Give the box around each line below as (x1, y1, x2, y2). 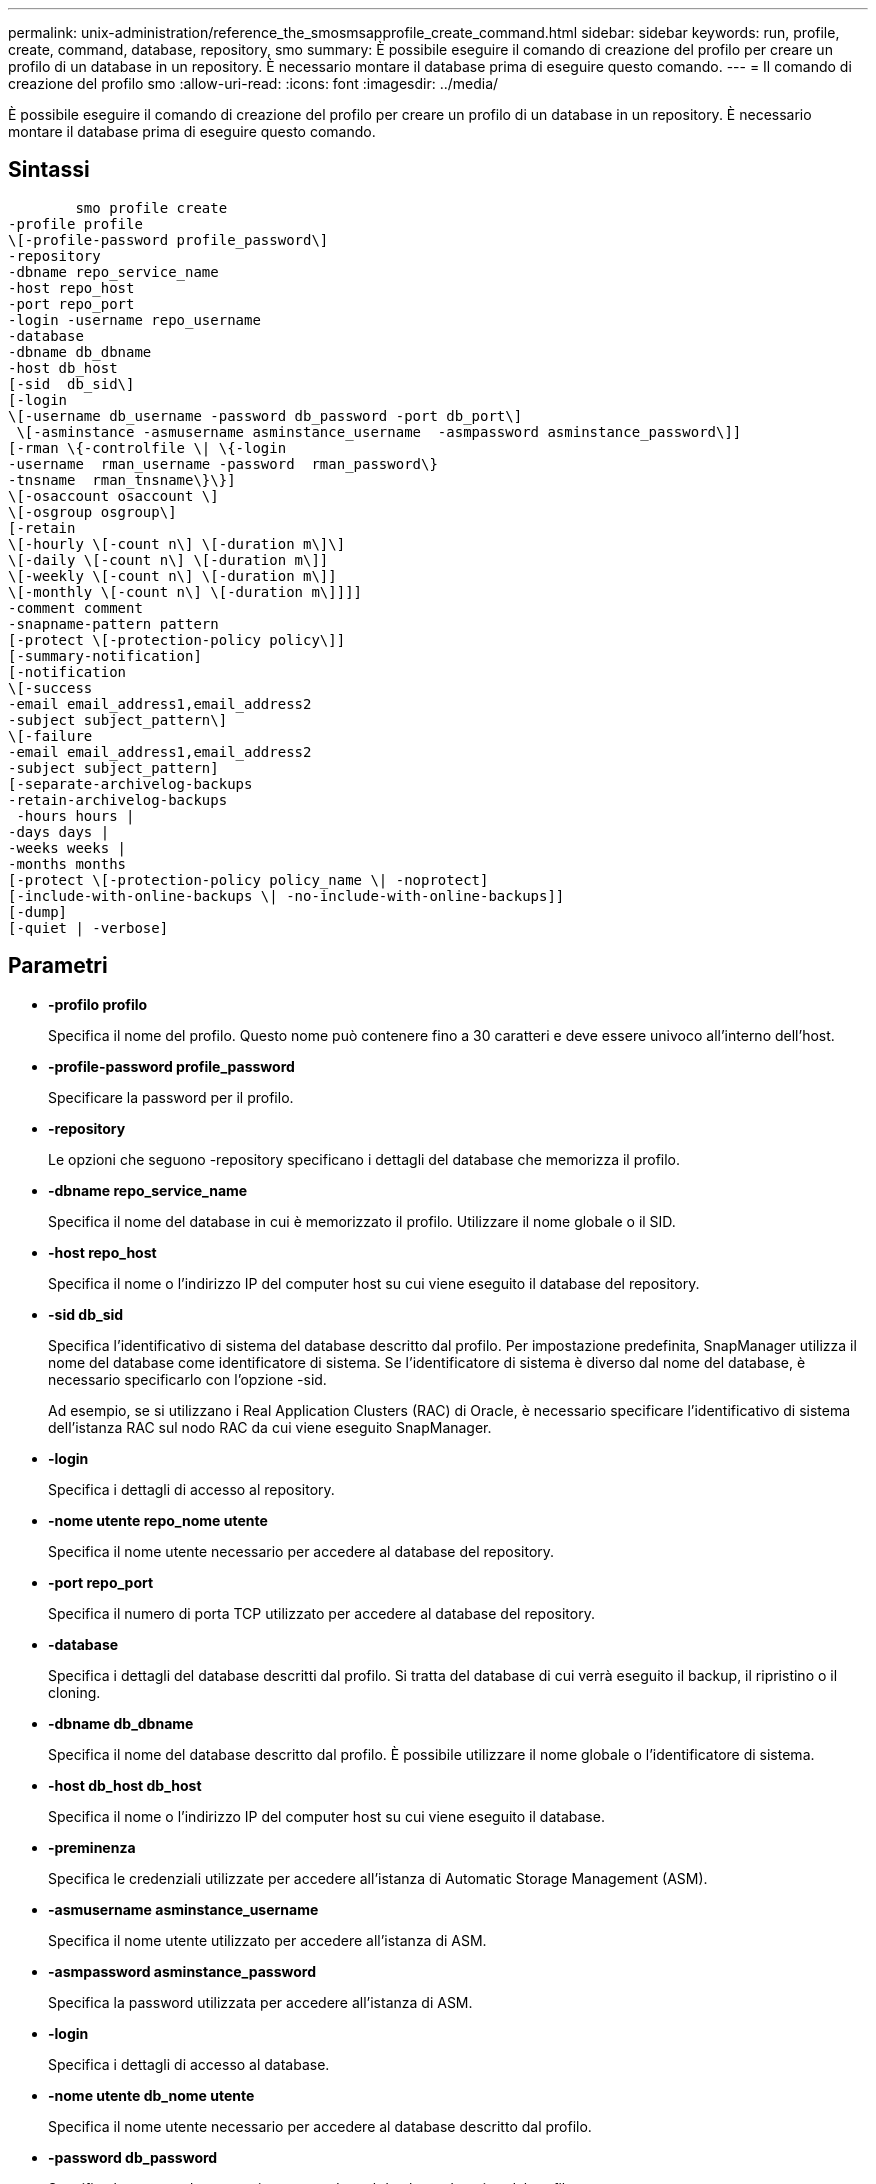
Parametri (8, 953, 108, 979)
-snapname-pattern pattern (8, 615, 219, 632)
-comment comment (8, 599, 143, 616)
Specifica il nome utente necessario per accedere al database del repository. (48, 1542, 555, 1560)
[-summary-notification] (8, 647, 202, 664)
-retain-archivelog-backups (8, 791, 228, 808)
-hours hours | (16, 807, 135, 824)
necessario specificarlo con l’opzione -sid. (48, 1370, 327, 1388)
